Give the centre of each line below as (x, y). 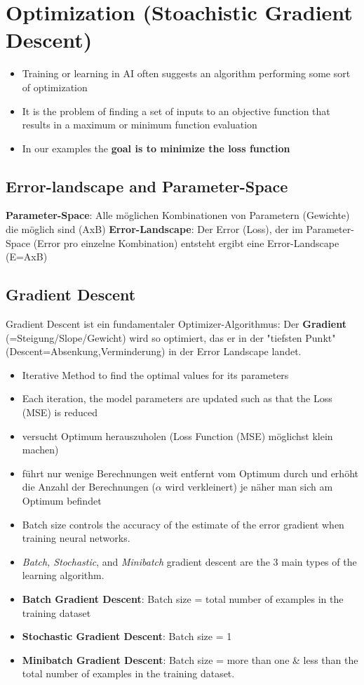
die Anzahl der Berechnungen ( (89, 487)
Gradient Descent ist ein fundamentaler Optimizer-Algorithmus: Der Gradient (176, 324)
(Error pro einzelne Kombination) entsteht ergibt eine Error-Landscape (186, 242)
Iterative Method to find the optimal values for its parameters (155, 374)
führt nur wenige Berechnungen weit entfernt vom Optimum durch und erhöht (190, 473)
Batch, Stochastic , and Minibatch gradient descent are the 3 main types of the (189, 561)
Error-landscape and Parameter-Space (147, 186)
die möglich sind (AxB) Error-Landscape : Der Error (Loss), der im (154, 229)
